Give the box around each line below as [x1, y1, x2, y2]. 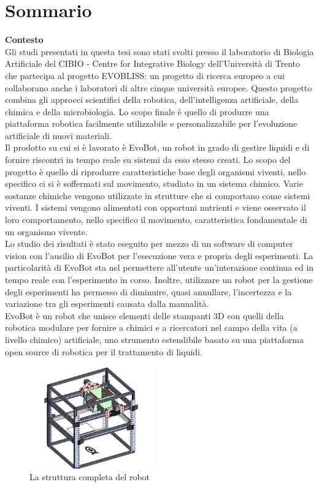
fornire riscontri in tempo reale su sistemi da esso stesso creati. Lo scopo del [5, 153, 291, 166]
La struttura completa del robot [29, 470, 150, 483]
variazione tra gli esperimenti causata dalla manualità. [5, 297, 209, 310]
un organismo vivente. [5, 225, 88, 238]
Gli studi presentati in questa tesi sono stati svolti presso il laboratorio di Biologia [5, 45, 314, 58]
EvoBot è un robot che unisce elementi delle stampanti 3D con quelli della [5, 309, 284, 322]
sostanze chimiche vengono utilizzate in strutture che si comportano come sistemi [5, 189, 310, 202]
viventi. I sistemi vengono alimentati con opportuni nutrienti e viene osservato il [5, 201, 306, 214]
